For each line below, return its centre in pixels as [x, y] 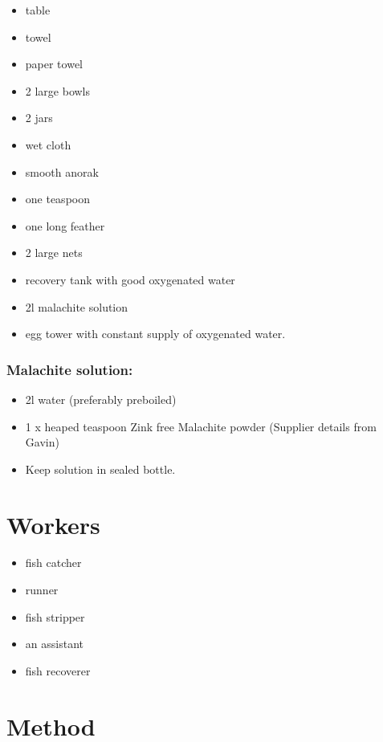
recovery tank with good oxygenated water [130, 279]
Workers [53, 524]
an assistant [54, 644]
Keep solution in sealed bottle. [100, 469]
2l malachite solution [77, 306]
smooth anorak [62, 171]
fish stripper [55, 616]
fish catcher [53, 563]
